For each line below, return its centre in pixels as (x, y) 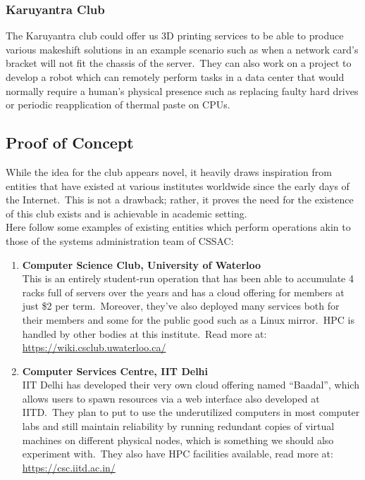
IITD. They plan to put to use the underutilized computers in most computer (191, 412)
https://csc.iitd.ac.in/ (69, 467)
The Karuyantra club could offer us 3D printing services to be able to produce (175, 36)
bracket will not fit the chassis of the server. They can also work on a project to (179, 63)
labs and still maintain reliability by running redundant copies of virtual (178, 426)
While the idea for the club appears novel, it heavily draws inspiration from (169, 171)
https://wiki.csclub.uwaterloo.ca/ (94, 347)
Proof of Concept (70, 143)
